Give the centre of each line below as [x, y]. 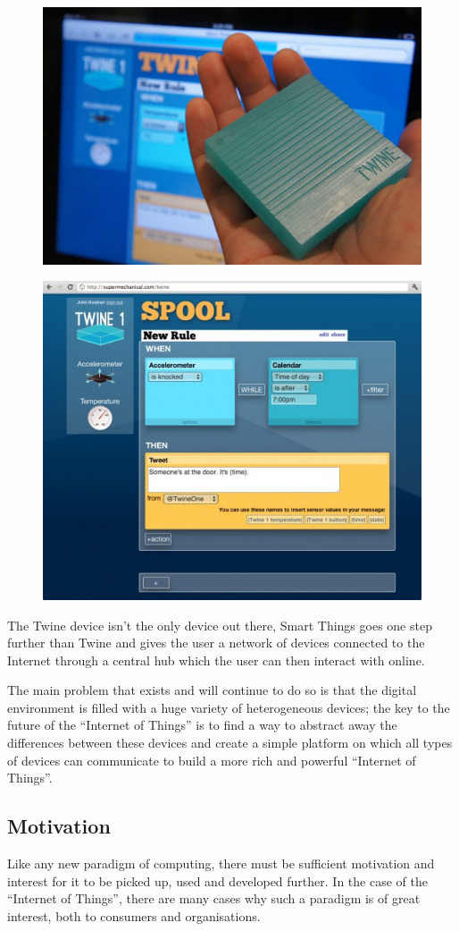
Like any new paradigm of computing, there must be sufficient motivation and [221, 863]
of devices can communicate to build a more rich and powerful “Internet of [212, 760]
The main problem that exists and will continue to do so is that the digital [212, 690]
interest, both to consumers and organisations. [134, 915]
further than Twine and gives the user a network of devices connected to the [216, 643]
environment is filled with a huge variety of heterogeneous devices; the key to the [229, 707]
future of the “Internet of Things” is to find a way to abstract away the [202, 725]
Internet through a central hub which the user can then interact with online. [216, 660]
